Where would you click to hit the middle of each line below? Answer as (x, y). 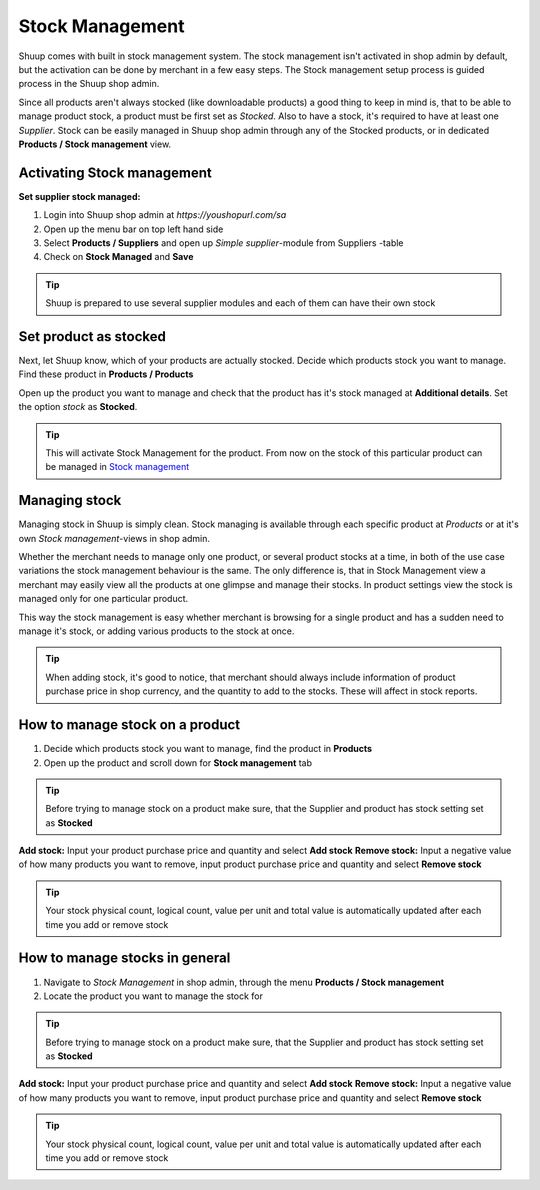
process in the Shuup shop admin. (89, 84)
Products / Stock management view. (95, 144)
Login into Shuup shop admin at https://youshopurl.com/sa (165, 215)
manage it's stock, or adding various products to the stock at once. (156, 631)
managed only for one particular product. (103, 599)
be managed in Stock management (117, 467)
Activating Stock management (115, 172)
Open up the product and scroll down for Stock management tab (178, 762)
